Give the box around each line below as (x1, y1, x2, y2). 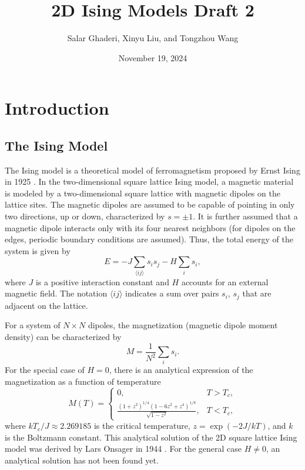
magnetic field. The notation (5, 287, 108, 299)
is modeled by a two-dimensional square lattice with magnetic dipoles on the (5, 186, 280, 199)
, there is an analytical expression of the (109, 364, 253, 376)
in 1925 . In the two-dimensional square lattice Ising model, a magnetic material (5, 175, 294, 188)
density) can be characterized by (5, 331, 122, 343)
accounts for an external (181, 275, 269, 288)
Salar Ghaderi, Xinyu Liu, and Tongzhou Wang (67, 32, 239, 44)
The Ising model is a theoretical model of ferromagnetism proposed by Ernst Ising (5, 164, 300, 176)
